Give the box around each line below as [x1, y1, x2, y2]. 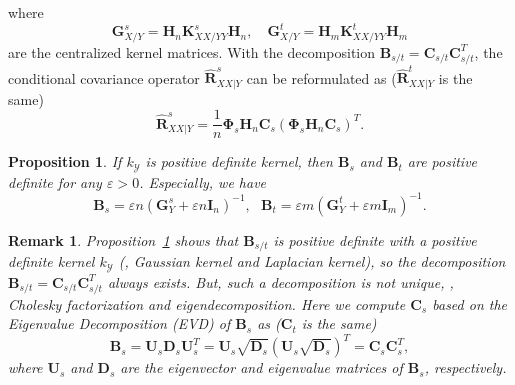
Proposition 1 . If [8, 151, 122, 172]
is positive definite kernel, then [145, 151, 333, 172]
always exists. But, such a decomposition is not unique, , [107, 271, 454, 292]
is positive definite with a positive [273, 229, 477, 250]
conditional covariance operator [8, 67, 200, 88]
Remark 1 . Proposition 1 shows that [8, 229, 239, 250]
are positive [407, 151, 478, 172]
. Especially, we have [139, 171, 267, 192]
